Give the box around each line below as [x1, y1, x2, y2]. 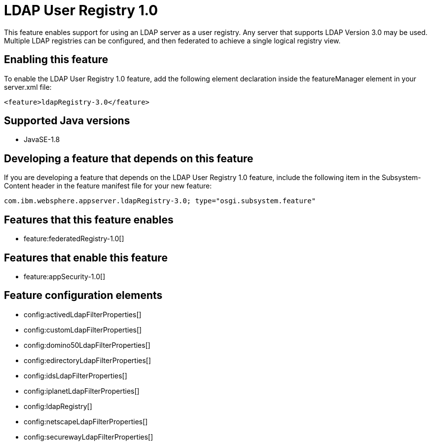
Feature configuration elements [4, 289, 163, 302]
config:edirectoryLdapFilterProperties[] [24, 356, 151, 365]
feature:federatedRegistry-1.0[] [24, 234, 124, 243]
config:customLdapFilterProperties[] [24, 325, 142, 334]
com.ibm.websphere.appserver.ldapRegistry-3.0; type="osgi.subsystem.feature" [4, 197, 316, 205]
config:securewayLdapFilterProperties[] [24, 432, 153, 441]
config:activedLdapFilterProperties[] [24, 310, 142, 319]
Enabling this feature [4, 53, 108, 66]
